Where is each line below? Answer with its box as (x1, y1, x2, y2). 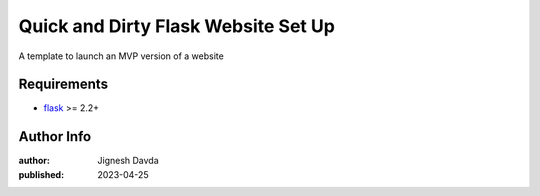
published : (18, 168, 65, 180)
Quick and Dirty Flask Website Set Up (18, 15, 335, 37)
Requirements (18, 76, 109, 93)
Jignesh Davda (97, 155, 159, 167)
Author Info (18, 128, 92, 145)
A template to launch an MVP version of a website (18, 50, 224, 62)
